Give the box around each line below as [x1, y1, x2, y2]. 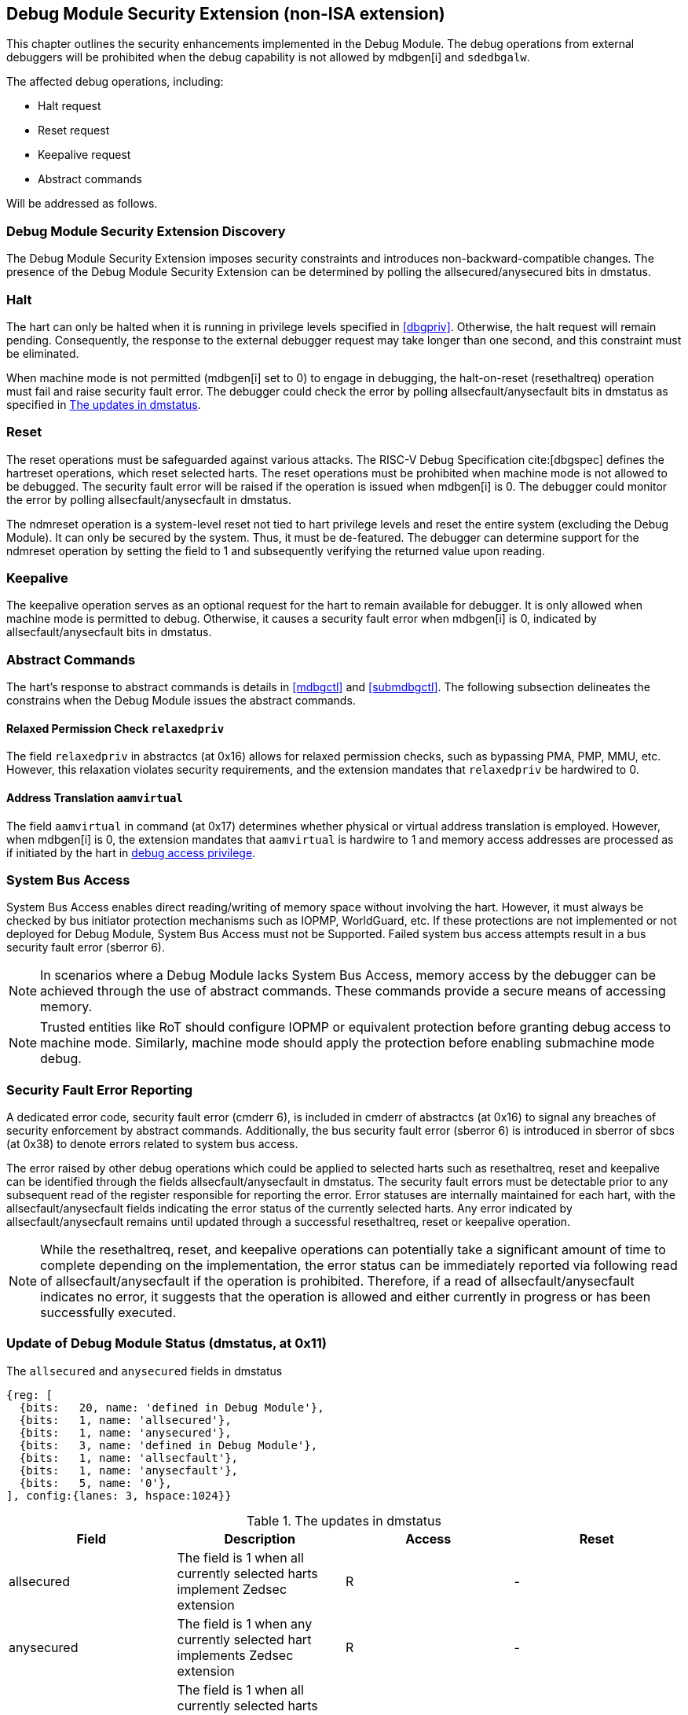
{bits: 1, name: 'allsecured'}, [19, 1413, 232, 1426]
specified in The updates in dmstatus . [6, 397, 201, 411]
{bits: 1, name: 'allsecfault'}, [19, 1451, 239, 1464]
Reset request [38, 123, 110, 138]
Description [224, 1530, 295, 1547]
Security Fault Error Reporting [6, 1081, 193, 1098]
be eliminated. [6, 346, 79, 360]
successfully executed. [40, 1305, 177, 1321]
